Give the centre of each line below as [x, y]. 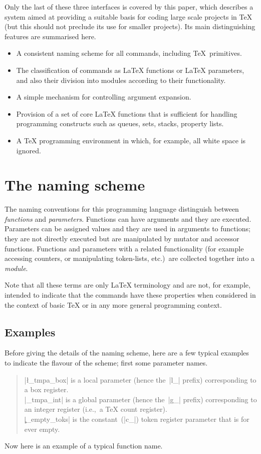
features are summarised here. [50, 36]
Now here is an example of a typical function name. [84, 446]
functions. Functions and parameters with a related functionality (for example [124, 248]
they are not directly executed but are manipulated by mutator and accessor [122, 239]
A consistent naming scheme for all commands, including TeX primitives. [129, 53]
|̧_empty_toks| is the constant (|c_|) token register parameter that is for [137, 419]
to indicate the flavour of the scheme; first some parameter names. [106, 362]
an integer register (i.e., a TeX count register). [96, 409]
